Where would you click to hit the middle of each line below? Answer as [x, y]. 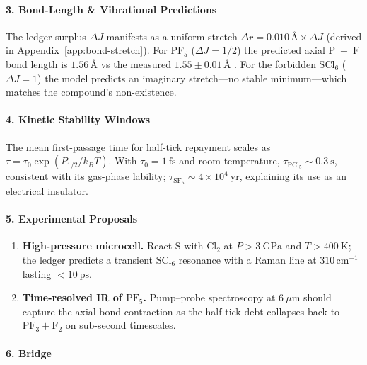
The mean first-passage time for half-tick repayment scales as [138, 146]
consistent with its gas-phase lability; [86, 176]
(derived [344, 36]
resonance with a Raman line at [247, 259]
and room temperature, [229, 161]
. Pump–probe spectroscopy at [209, 297]
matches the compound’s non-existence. [91, 92]
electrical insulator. [47, 191]
